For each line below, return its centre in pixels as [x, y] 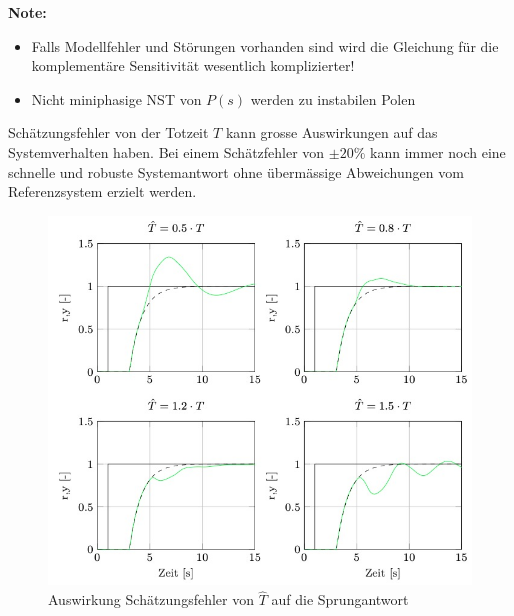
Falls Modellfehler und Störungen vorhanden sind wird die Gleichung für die [265, 45]
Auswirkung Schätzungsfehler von [151, 599]
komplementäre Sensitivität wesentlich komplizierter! [193, 65]
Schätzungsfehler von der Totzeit [108, 132]
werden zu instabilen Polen [333, 98]
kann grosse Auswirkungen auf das [331, 132]
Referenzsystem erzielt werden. [102, 191]
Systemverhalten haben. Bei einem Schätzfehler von [166, 151]
